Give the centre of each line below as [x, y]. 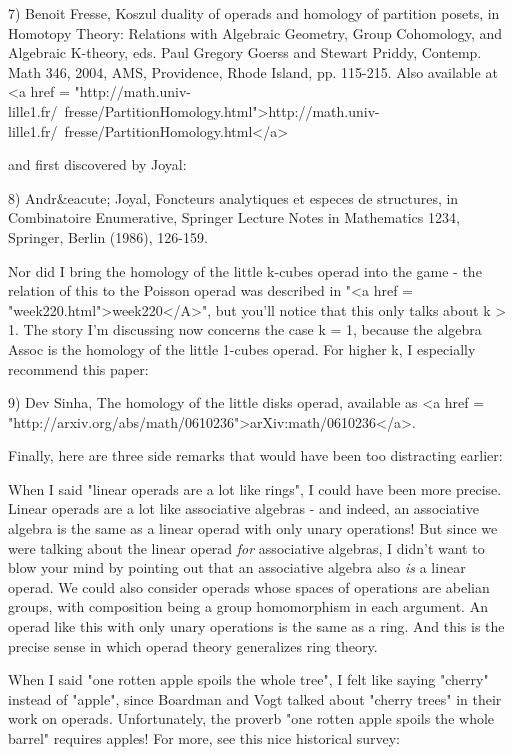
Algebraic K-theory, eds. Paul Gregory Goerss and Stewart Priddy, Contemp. [245, 52]
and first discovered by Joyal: [97, 164]
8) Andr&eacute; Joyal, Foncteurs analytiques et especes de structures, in [233, 197]
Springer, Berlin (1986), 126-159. [108, 236]
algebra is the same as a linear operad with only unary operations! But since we [253, 528]
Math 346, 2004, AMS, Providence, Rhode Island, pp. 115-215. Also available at [253, 71]
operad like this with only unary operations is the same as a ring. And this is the [256, 626]
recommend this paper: [78, 368]
